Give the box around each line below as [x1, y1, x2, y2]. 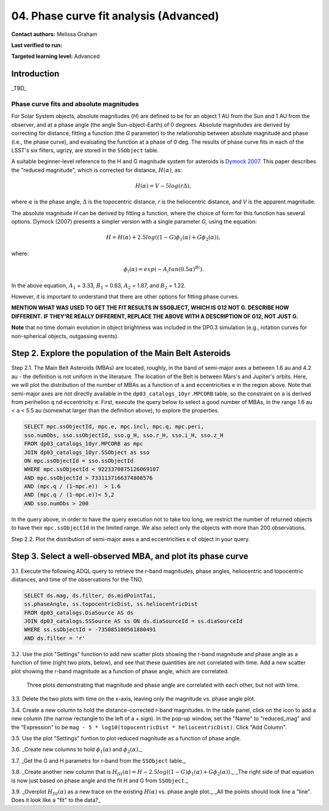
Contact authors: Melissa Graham [11, 30, 97, 38]
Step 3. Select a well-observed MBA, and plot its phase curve [11, 551, 249, 562]
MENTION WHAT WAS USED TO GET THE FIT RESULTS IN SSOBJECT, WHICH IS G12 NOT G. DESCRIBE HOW [11, 304, 289, 311]
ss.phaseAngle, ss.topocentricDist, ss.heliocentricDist [24, 601, 198, 607]
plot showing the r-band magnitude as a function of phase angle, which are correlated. [11, 667, 229, 675]
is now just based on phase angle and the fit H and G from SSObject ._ [11, 777, 189, 784]
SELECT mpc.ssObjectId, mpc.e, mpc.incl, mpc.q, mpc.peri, [24, 423, 204, 430]
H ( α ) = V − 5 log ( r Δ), [135, 182, 191, 189]
